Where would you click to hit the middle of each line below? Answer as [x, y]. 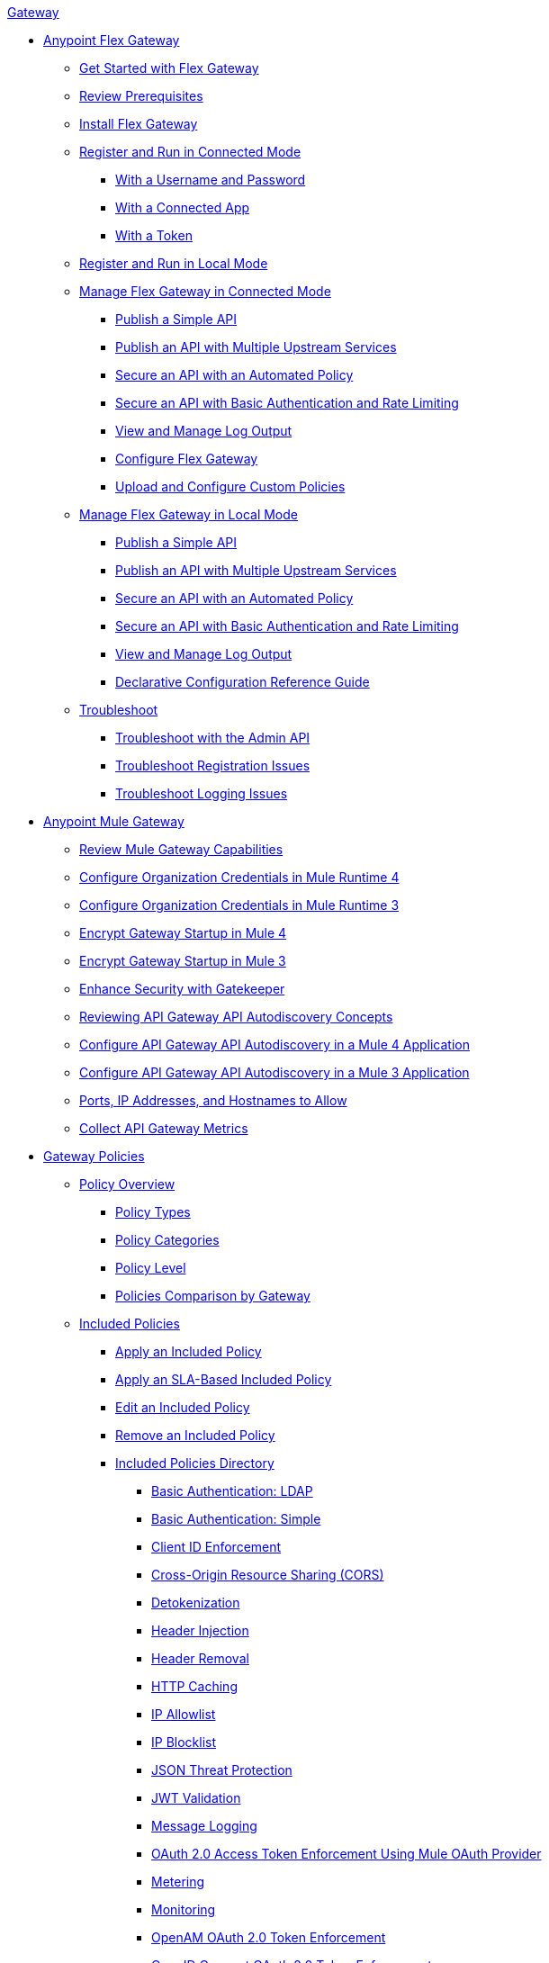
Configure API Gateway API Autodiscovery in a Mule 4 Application [274, 1045]
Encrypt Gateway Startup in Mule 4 [183, 933]
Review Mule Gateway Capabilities [181, 849]
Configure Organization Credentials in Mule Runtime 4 [239, 877]
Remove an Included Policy [195, 1435]
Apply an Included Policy [189, 1351]
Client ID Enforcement [216, 1547]
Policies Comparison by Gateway [213, 1296]
